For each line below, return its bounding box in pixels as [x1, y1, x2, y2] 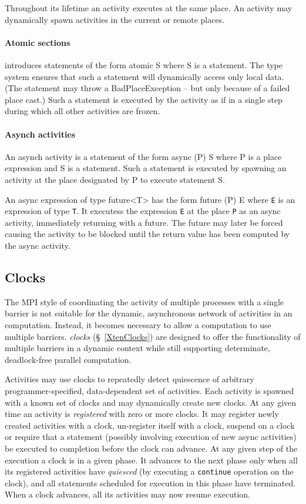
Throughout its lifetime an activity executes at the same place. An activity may [5, 2, 292, 14]
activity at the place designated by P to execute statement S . [5, 173, 225, 185]
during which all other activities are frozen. [5, 105, 160, 117]
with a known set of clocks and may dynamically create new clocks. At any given [5, 396, 297, 408]
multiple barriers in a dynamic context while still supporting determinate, [5, 342, 270, 354]
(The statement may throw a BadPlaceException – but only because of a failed [5, 82, 290, 94]
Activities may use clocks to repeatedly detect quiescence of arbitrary [5, 373, 254, 385]
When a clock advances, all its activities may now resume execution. [5, 488, 250, 500]
